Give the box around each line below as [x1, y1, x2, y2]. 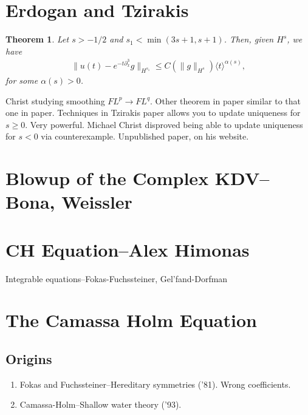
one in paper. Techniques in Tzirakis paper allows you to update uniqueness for [5, 106, 301, 119]
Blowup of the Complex [5, 166, 209, 191]
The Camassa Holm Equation [5, 308, 257, 332]
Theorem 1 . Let [5, 33, 69, 46]
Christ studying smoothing [5, 94, 105, 107]
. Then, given [224, 33, 274, 46]
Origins [5, 349, 52, 368]
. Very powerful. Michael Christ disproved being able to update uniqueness [25, 118, 303, 130]
